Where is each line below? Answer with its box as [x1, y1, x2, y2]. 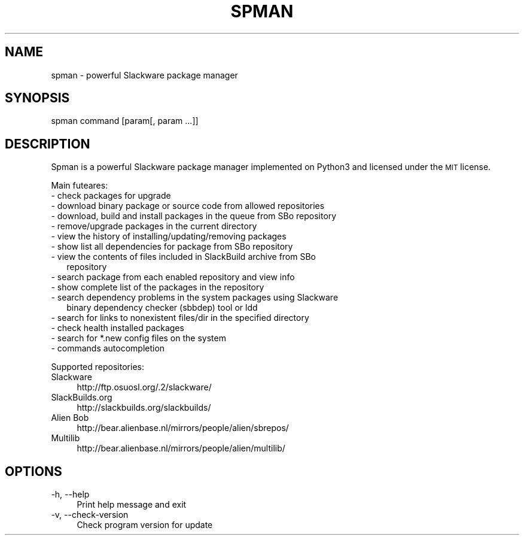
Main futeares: [51, 180, 108, 191]
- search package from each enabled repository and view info [51, 272, 295, 283]
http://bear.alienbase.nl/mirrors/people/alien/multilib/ [77, 443, 285, 454]
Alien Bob [51, 412, 89, 423]
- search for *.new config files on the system [51, 333, 226, 344]
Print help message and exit [77, 499, 187, 510]
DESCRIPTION [5, 136, 90, 151]
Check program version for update [77, 520, 213, 530]
